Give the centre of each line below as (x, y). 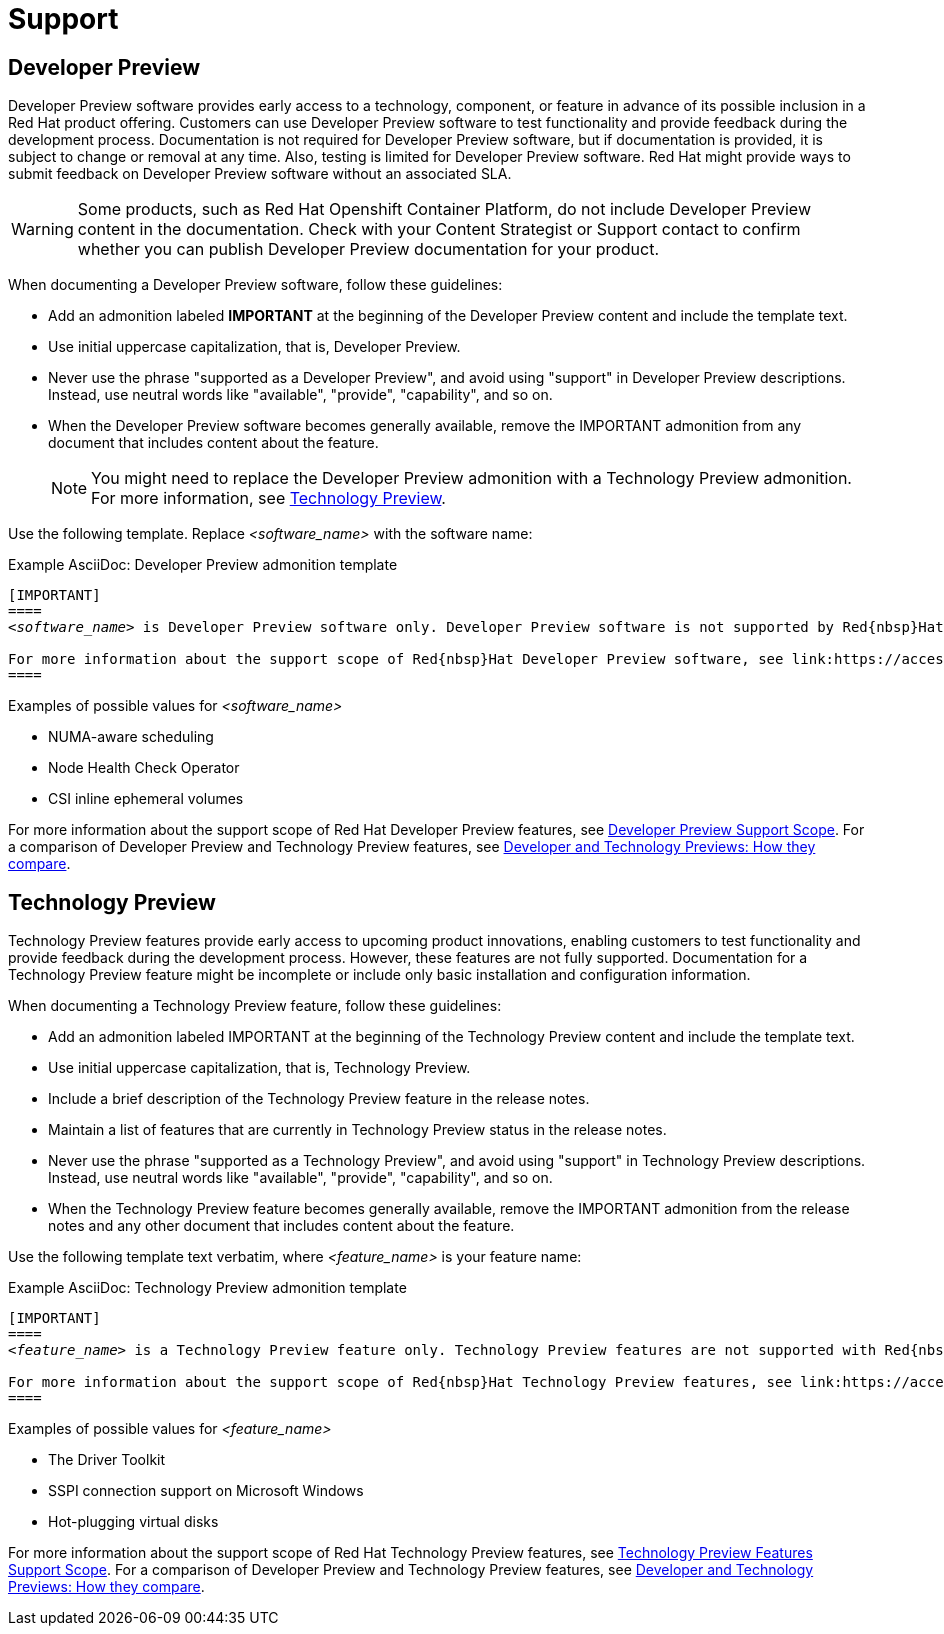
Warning (42, 229)
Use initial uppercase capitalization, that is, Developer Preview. (254, 347)
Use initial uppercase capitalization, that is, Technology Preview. (259, 1068)
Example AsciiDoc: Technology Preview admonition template (207, 1288)
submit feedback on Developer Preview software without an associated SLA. (260, 174)
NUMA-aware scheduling (131, 737)
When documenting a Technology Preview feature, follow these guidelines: (255, 1006)
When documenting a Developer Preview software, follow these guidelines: (255, 285)
